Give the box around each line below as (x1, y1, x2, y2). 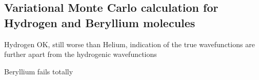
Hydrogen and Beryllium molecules (4, 14, 195, 30)
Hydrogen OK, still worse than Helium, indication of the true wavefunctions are (4, 38, 255, 49)
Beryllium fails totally (4, 66, 73, 76)
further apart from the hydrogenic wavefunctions (4, 49, 157, 59)
